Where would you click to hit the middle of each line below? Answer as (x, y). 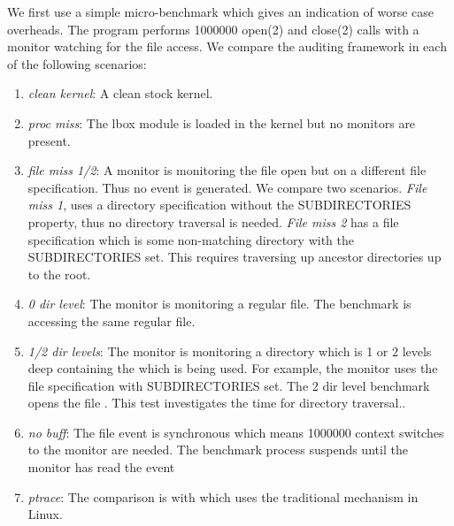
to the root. (59, 274)
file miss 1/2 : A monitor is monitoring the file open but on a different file (227, 170)
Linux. (45, 514)
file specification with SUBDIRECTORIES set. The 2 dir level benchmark (229, 385)
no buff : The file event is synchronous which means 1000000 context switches (236, 432)
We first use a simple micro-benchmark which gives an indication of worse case (221, 11)
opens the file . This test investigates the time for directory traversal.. (217, 403)
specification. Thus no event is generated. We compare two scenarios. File (227, 187)
